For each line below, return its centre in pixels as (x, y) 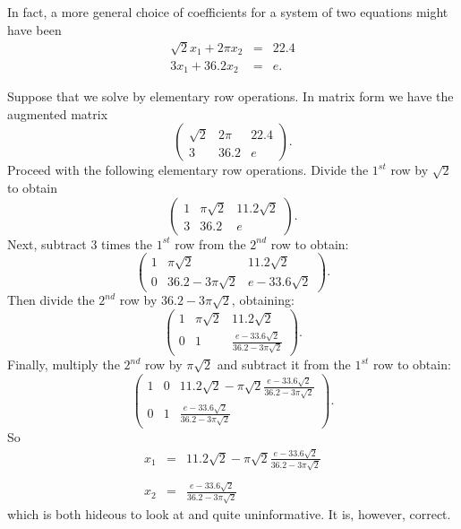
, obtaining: (263, 300)
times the (127, 243)
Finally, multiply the (64, 364)
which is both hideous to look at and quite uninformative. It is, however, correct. (229, 514)
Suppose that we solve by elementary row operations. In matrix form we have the (230, 96)
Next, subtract (47, 243)
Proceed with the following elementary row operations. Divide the (188, 170)
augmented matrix (58, 113)
